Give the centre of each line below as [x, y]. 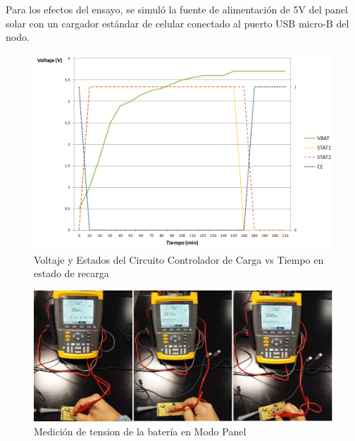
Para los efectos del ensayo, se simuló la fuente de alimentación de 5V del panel [177, 9]
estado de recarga [71, 273]
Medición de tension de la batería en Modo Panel [140, 431]
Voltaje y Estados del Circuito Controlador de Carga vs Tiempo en [179, 259]
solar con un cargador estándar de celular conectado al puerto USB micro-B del [177, 23]
